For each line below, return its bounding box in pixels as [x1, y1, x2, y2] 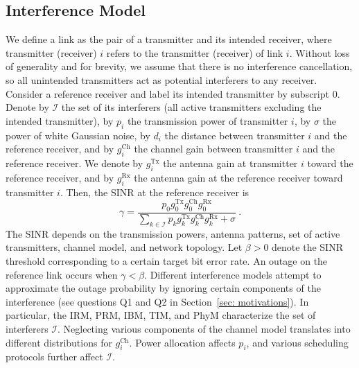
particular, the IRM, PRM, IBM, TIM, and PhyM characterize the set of [6, 308, 316, 322]
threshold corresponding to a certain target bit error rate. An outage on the [6, 254, 328, 268]
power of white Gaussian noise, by [6, 128, 150, 142]
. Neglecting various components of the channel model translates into [58, 322, 351, 335]
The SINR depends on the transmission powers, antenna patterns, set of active [6, 226, 340, 240]
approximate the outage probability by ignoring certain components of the [6, 281, 321, 295]
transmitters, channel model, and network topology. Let [6, 240, 243, 254]
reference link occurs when [6, 267, 118, 281]
